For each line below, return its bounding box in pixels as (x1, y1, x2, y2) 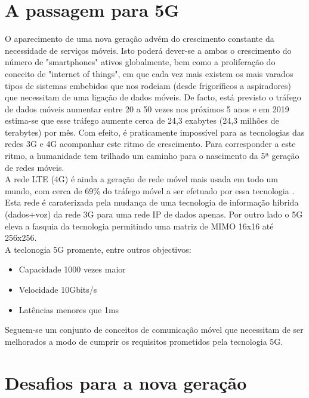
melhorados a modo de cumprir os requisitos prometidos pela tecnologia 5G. (5, 335, 283, 347)
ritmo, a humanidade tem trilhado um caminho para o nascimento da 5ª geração (5, 149, 299, 162)
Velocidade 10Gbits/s (18, 283, 97, 295)
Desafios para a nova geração (5, 370, 247, 394)
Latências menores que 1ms (18, 303, 119, 316)
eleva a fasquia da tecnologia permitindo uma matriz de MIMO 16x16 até (5, 219, 274, 232)
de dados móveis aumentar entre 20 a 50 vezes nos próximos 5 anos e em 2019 (5, 102, 289, 115)
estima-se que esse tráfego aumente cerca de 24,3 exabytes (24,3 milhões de (5, 114, 279, 127)
